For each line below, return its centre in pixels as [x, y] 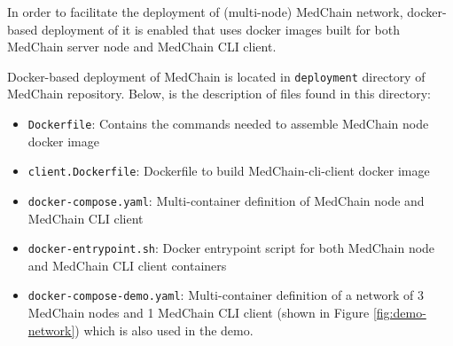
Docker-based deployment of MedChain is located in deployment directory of [216, 76]
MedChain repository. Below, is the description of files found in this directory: [219, 94]
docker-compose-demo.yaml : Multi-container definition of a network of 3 [226, 295]
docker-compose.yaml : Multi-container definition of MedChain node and [226, 200]
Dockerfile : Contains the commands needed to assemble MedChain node [228, 124]
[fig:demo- [399, 313]
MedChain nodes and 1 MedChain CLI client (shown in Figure [199, 313]
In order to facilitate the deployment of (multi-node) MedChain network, [205, 12]
